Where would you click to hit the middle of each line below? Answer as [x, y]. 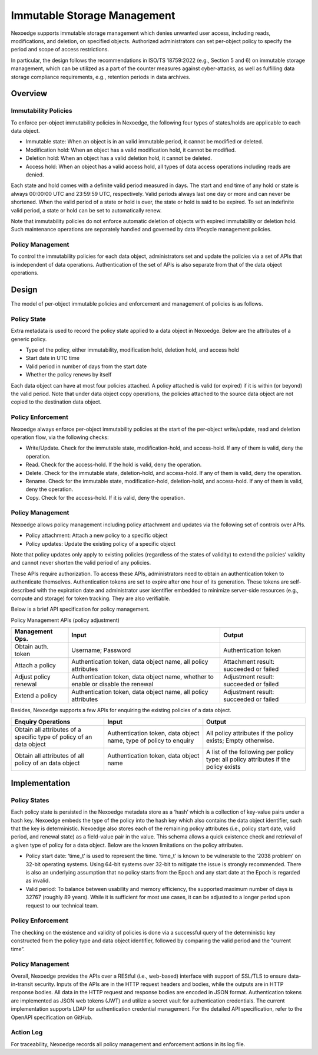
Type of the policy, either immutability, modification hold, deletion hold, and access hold [132, 350]
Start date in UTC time [52, 358]
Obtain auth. [32, 647]
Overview [29, 94]
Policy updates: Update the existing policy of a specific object [101, 543]
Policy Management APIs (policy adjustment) [65, 620]
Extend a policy [36, 696]
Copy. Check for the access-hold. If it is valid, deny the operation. [105, 497]
